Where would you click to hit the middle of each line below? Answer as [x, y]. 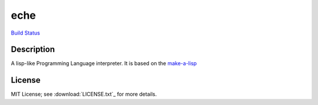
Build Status [26, 33]
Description [33, 50]
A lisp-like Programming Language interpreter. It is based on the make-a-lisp [104, 63]
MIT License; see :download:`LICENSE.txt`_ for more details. [84, 94]
